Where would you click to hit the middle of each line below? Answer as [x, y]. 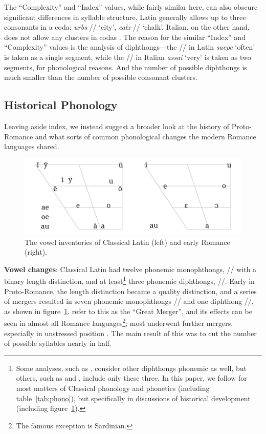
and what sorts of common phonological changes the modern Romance [146, 136]
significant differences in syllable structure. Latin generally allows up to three [125, 17]
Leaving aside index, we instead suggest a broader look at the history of [117, 126]
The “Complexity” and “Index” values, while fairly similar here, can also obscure [131, 7]
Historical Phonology [61, 105]
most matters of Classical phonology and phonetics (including [113, 388]
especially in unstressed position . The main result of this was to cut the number [130, 333]
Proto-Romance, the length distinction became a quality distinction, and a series [130, 291]
